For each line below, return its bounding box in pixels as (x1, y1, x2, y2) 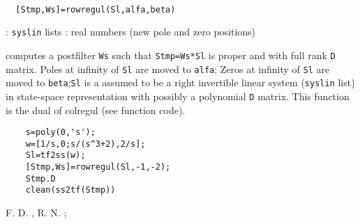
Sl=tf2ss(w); (25, 150, 86, 161)
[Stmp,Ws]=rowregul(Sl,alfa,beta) (15, 4, 176, 15)
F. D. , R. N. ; (6, 205, 67, 220)
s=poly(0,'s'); (25, 127, 96, 138)
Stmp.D (25, 173, 56, 184)
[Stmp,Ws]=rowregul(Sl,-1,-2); (25, 162, 171, 173)
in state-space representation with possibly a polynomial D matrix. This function (6, 88, 350, 103)
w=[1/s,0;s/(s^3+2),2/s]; (25, 138, 146, 149)
